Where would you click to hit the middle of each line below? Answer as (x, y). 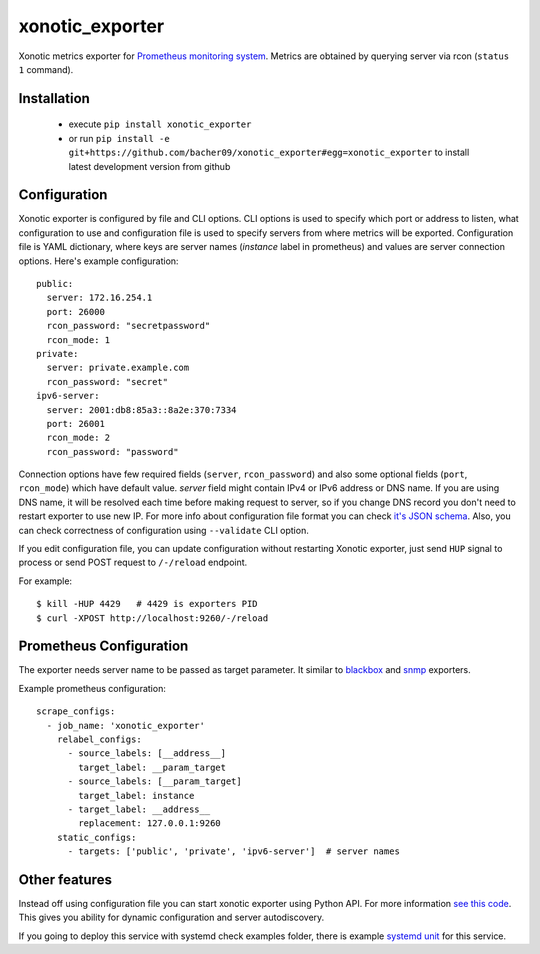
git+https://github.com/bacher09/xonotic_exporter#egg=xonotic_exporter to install (269, 152)
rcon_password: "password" (112, 451)
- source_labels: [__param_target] (154, 781)
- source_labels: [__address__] (147, 753)
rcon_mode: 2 (78, 438)
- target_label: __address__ (139, 809)
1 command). (46, 69)
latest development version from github (149, 166)
